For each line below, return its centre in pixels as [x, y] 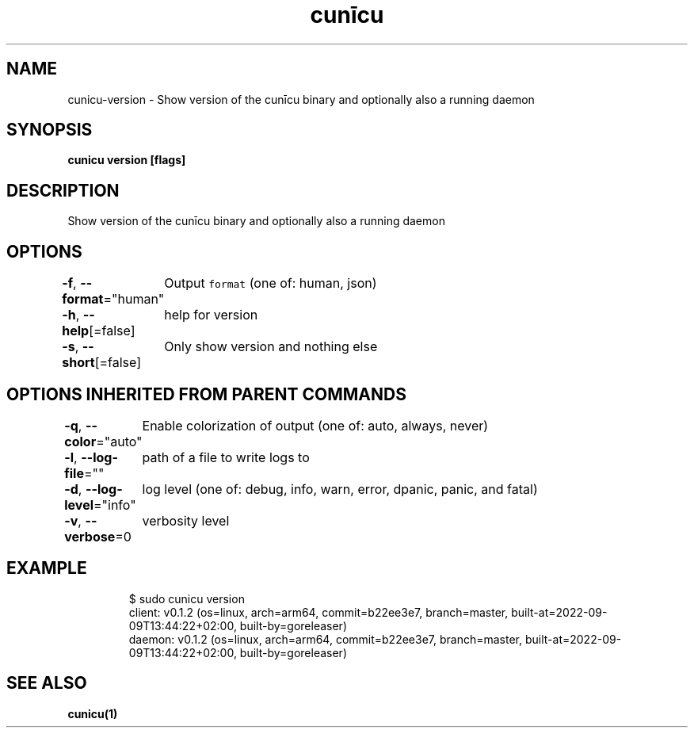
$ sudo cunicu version [187, 598]
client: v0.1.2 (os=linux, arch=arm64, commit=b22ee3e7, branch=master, [318, 612]
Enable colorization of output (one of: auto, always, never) [315, 425]
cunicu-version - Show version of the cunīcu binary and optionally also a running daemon [301, 99]
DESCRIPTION [63, 190]
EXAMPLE [47, 568]
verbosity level [186, 520]
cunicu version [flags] [127, 160]
